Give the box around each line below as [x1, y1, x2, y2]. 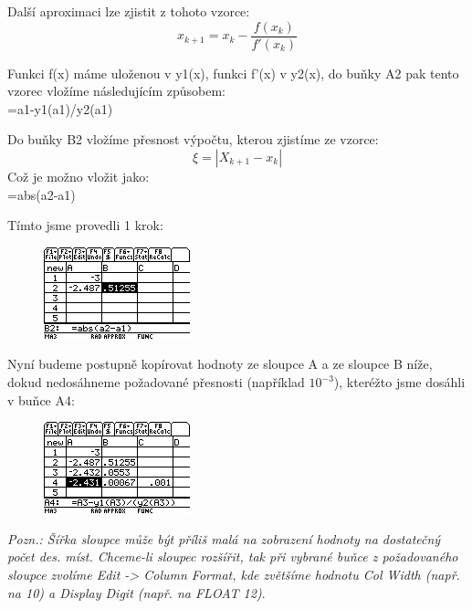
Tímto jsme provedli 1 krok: [7, 215, 163, 235]
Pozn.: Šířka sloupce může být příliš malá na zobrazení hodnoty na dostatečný [7, 529, 441, 548]
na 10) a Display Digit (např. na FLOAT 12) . [7, 583, 266, 602]
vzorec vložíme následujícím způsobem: [7, 81, 226, 100]
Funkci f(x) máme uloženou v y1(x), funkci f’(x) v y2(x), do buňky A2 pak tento [7, 63, 459, 82]
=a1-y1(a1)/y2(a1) [7, 99, 113, 118]
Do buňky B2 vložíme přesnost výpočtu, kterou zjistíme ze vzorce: [7, 130, 379, 149]
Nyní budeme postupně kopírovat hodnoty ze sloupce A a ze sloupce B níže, [7, 354, 433, 373]
